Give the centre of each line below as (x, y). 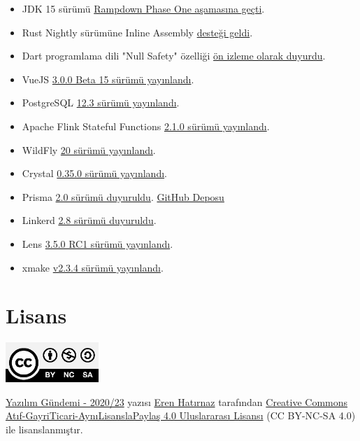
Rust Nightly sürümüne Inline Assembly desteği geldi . (137, 32)
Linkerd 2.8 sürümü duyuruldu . (89, 220)
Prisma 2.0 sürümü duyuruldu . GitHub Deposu (123, 196)
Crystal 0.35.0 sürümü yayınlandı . (94, 173)
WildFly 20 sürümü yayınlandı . (89, 149)
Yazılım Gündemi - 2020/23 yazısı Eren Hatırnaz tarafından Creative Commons (177, 401)
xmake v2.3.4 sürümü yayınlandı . (93, 267)
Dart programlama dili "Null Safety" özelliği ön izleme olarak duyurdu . (174, 56)
